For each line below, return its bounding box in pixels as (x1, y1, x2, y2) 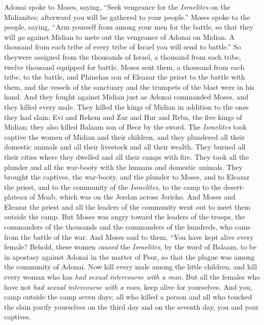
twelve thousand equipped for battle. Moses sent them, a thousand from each (4, 61, 245, 72)
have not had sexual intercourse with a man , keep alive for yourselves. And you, (4, 281, 252, 292)
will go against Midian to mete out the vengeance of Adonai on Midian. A (4, 31, 235, 42)
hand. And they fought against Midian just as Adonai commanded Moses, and (4, 91, 248, 102)
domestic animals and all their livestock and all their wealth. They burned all (4, 141, 246, 152)
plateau (4, 191, 27, 202)
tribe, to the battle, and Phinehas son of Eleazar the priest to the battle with (4, 71, 245, 82)
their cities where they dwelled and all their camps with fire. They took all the (4, 151, 249, 162)
